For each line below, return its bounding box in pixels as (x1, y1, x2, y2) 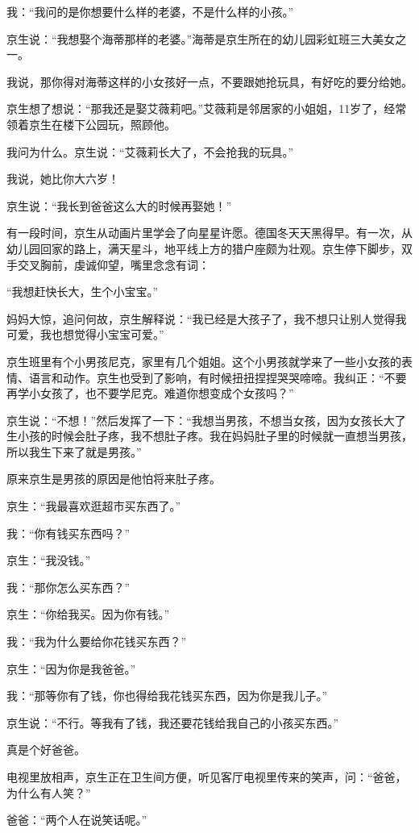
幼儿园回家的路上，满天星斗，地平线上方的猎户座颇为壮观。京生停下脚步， (6, 239, 401, 256)
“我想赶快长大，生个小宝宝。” (6, 283, 159, 300)
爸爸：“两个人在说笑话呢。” (6, 811, 147, 828)
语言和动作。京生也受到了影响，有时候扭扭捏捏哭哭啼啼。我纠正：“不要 (28, 369, 407, 385)
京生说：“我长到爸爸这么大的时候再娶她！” (6, 197, 232, 214)
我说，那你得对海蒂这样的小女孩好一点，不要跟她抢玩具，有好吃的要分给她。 (6, 73, 413, 90)
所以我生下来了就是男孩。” (6, 443, 142, 460)
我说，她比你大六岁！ (6, 170, 119, 187)
